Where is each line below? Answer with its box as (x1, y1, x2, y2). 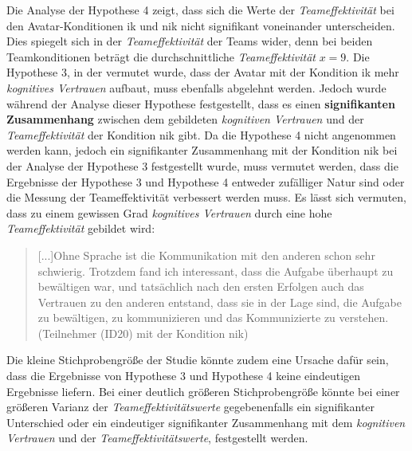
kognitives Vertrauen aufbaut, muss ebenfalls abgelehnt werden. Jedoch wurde (6, 79, 386, 96)
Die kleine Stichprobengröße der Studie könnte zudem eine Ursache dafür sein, (6, 351, 389, 368)
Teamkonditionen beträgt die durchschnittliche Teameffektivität (6, 48, 316, 65)
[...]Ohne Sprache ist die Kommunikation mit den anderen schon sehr (37, 246, 375, 263)
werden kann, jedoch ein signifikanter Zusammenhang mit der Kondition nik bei (6, 142, 398, 159)
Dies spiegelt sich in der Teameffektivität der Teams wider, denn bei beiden (6, 33, 373, 49)
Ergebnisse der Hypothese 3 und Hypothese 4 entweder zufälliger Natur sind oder (6, 173, 405, 190)
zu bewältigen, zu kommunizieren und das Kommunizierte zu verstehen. (37, 309, 389, 326)
